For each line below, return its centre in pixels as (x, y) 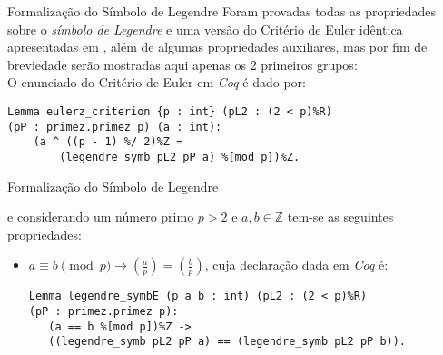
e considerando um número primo (101, 217)
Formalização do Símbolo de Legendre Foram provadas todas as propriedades (222, 11)
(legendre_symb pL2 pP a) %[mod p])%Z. (180, 157)
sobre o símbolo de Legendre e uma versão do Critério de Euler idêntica (205, 29)
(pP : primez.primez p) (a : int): (115, 127)
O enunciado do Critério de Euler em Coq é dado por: (157, 82)
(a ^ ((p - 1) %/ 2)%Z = (108, 142)
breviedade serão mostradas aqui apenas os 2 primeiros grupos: (182, 64)
